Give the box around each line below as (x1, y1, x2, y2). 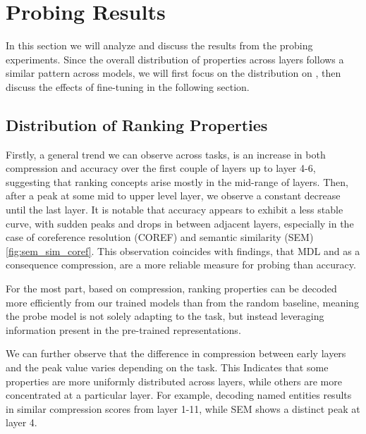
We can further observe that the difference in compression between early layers (6, 346, 346, 361)
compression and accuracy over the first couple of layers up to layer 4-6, (6, 161, 316, 175)
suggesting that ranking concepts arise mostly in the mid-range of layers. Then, (6, 174, 348, 189)
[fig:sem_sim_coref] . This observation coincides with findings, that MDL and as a (6, 243, 360, 258)
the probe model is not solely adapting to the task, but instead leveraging (6, 309, 324, 323)
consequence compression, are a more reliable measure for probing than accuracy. (6, 257, 356, 272)
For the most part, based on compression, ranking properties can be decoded (6, 281, 337, 296)
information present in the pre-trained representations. (6, 322, 241, 337)
